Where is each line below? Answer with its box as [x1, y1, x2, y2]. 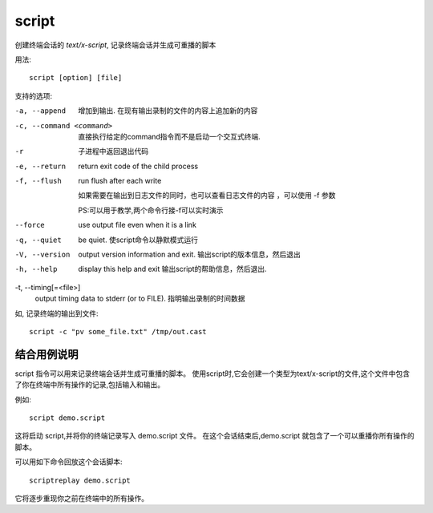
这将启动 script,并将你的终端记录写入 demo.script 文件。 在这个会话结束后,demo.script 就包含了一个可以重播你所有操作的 [14, 431, 415, 441]
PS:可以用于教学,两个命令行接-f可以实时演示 [78, 205, 224, 215]
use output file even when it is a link [78, 220, 196, 230]
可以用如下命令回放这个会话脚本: [14, 457, 123, 467]
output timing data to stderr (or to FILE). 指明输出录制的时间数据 [34, 293, 245, 304]
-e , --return [14, 161, 67, 171]
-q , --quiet [14, 235, 62, 244]
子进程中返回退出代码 [78, 147, 148, 156]
